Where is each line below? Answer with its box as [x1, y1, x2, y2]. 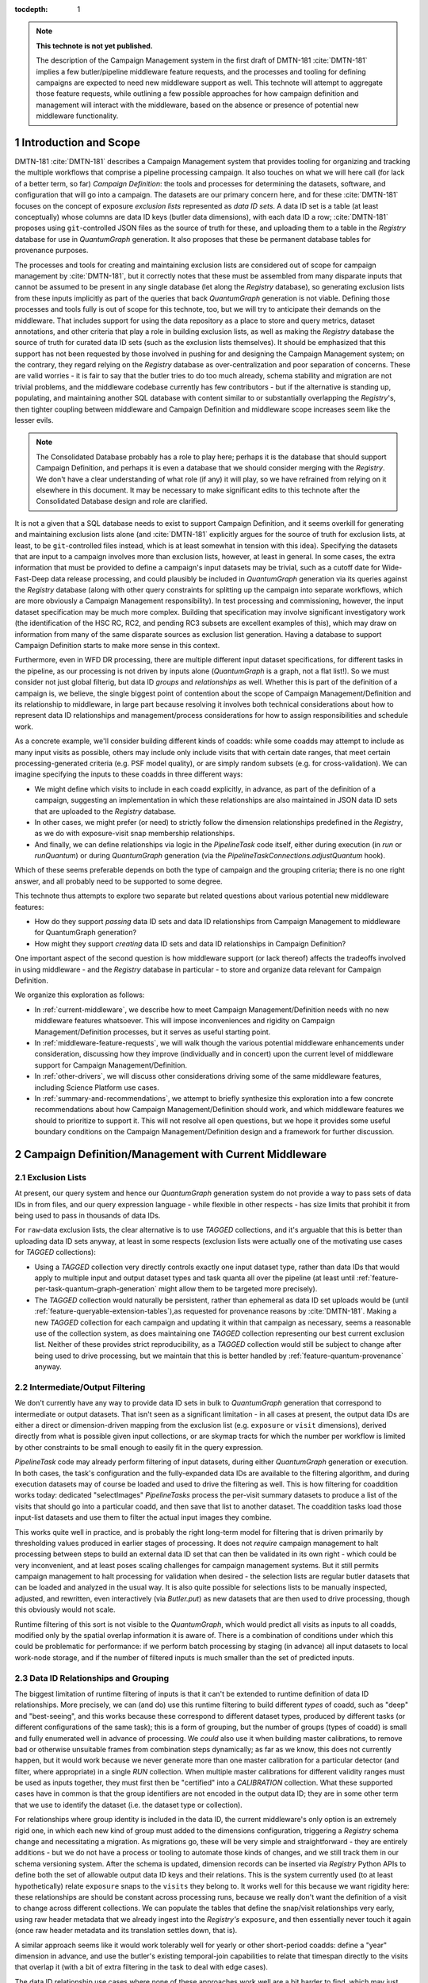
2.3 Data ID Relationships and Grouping [14, 1672, 170, 1683]
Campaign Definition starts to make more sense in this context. [14, 641, 220, 650]
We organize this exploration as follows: [14, 990, 145, 999]
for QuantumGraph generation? [34, 928, 137, 938]
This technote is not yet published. [36, 40, 154, 51]
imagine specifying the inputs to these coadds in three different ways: [14, 769, 243, 779]
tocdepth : [14, 5, 48, 13]
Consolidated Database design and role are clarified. [36, 497, 208, 506]
